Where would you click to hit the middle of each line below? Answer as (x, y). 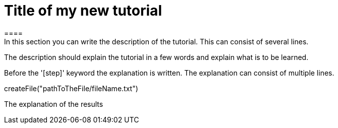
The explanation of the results (54, 104)
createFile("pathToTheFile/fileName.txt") (71, 88)
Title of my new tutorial (83, 11)
